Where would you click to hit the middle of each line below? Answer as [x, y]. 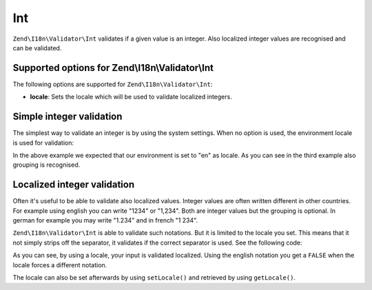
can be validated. [37, 48]
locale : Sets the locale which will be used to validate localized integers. [131, 97]
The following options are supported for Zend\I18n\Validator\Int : [113, 84]
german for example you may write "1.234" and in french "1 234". [105, 220]
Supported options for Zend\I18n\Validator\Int [113, 68]
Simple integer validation [68, 117]
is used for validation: [43, 143]
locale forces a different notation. [60, 265]
